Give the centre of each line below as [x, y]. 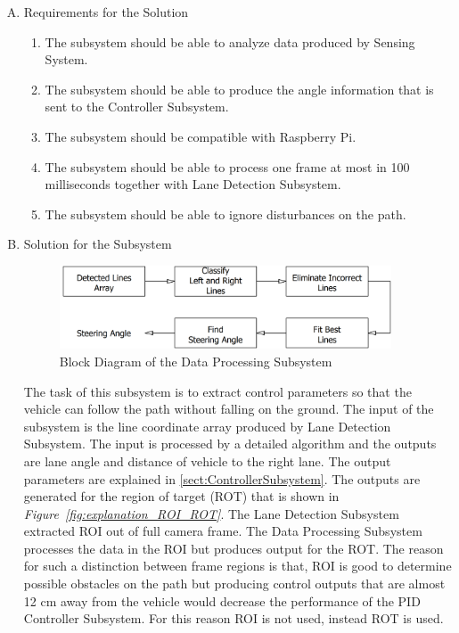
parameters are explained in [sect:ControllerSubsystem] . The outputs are [222, 478]
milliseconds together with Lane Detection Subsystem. [193, 184]
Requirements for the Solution [106, 12]
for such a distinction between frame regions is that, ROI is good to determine [238, 566]
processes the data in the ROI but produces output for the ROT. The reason [234, 548]
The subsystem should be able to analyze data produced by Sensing [230, 41]
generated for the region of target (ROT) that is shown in [181, 496]
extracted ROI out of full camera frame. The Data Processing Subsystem [223, 531]
